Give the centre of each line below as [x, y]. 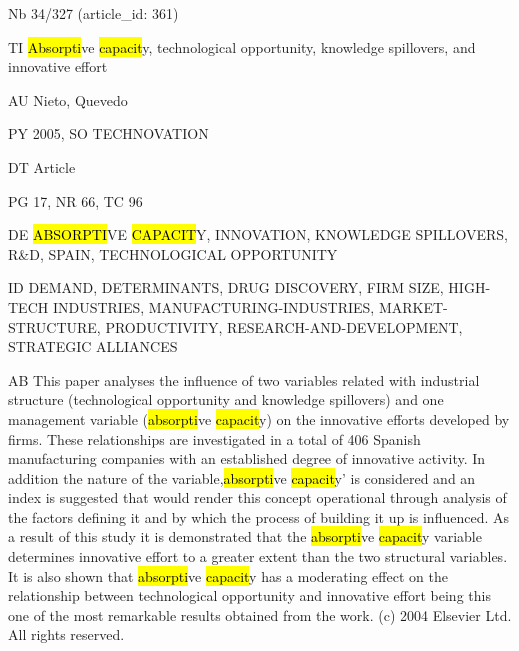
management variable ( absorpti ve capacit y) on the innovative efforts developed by [259, 418]
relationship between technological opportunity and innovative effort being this [249, 595]
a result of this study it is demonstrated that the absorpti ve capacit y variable [245, 536]
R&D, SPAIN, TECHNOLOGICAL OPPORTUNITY [173, 253]
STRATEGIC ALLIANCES [93, 346]
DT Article [42, 166]
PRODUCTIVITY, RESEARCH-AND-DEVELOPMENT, [284, 326]
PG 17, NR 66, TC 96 [75, 200]
